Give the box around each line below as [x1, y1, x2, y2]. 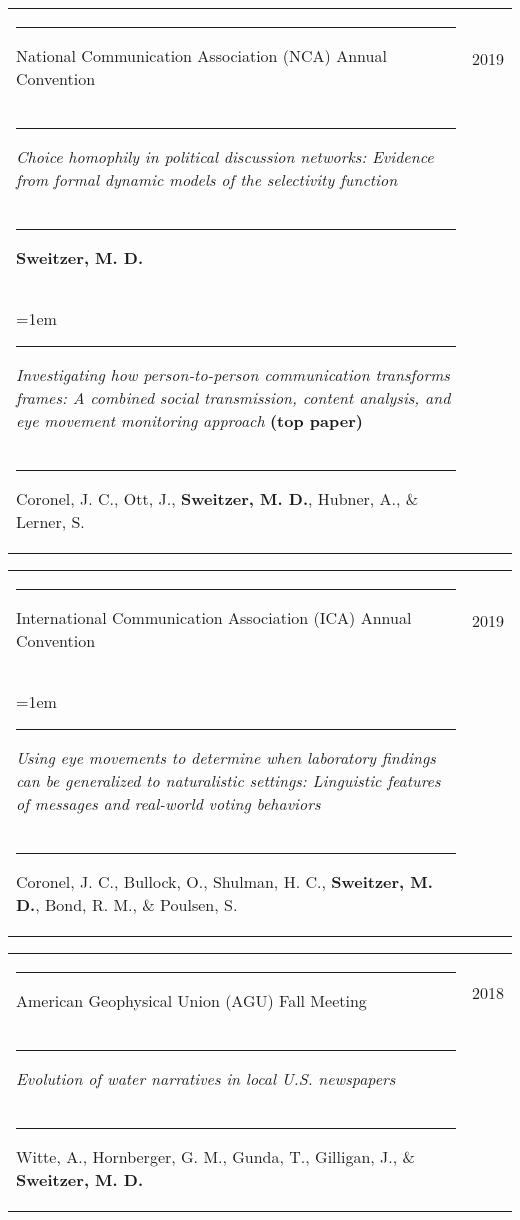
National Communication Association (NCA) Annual [16, 44, 387, 67]
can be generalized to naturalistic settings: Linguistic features [16, 769, 441, 792]
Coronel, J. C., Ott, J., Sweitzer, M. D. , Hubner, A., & [16, 487, 419, 510]
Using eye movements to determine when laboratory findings [16, 746, 436, 769]
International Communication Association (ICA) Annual [16, 606, 412, 629]
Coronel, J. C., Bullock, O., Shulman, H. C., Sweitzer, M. [16, 870, 433, 893]
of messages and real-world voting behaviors [16, 792, 321, 815]
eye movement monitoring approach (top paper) [16, 409, 363, 432]
